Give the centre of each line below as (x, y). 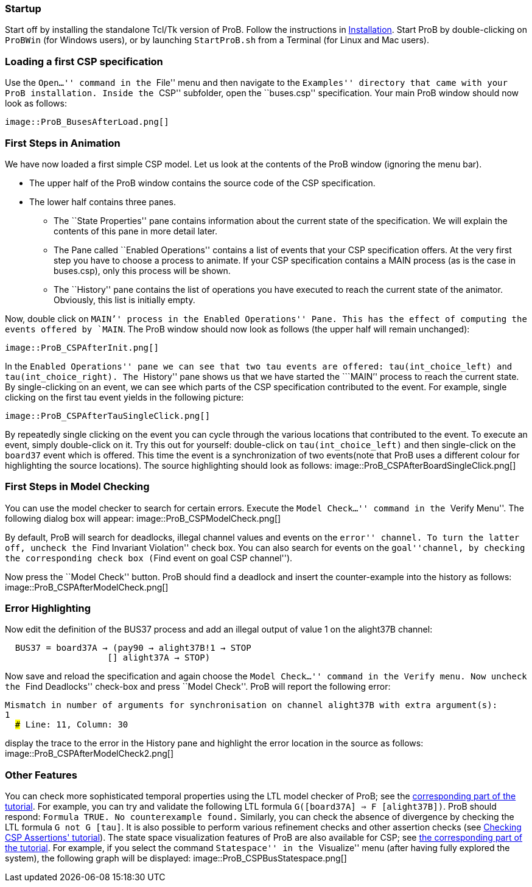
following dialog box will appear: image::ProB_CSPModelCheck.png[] (143, 518)
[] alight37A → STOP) (159, 658)
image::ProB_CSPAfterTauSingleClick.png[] (108, 415)
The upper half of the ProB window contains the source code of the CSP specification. (202, 183)
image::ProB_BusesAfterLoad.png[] (87, 122)
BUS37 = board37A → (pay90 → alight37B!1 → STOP (133, 648)
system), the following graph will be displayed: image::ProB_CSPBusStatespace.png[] (176, 858)
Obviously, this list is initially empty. (124, 300)
